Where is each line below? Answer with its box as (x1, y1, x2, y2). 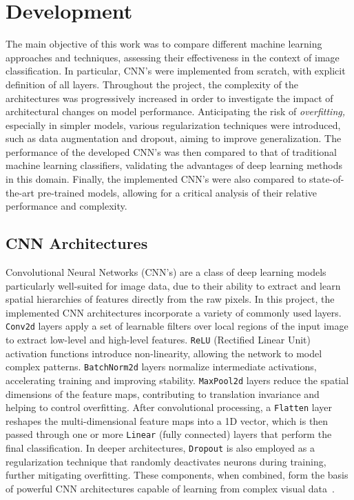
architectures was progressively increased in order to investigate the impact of (6, 90, 333, 105)
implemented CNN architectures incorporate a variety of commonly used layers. (6, 305, 342, 319)
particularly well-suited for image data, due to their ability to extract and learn (6, 278, 341, 292)
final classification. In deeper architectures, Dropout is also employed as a (6, 441, 315, 455)
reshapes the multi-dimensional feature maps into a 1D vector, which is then (6, 413, 329, 428)
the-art (6, 185, 35, 199)
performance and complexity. (6, 199, 127, 213)
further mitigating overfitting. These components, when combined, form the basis (6, 468, 348, 482)
